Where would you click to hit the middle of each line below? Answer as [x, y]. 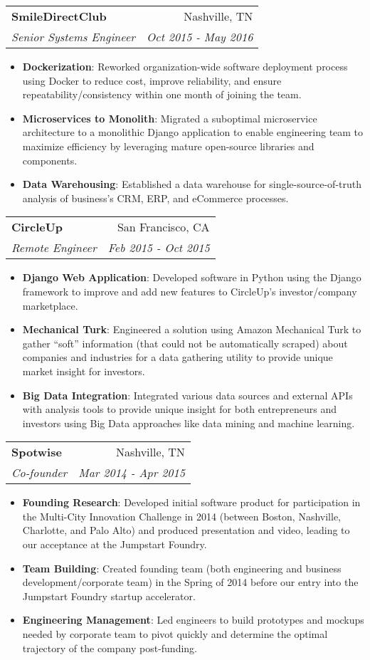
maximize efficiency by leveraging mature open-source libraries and [168, 146]
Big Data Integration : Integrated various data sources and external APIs [187, 395]
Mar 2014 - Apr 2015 [132, 473]
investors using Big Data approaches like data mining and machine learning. [189, 423]
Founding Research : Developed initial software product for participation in [191, 502]
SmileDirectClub [59, 16]
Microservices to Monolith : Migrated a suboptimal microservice [170, 118]
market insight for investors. [84, 371]
